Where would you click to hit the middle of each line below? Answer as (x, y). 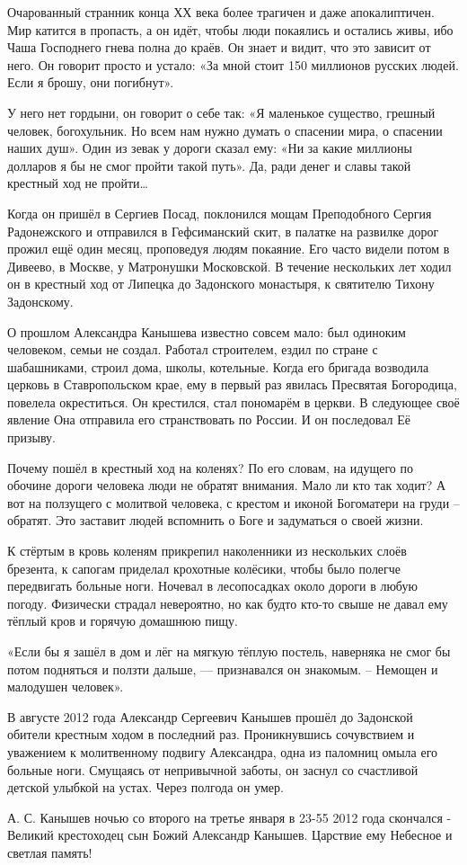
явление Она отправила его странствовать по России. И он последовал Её (209, 419)
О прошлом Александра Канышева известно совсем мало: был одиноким (207, 331)
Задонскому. (40, 301)
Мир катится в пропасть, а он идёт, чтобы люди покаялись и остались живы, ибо (230, 29)
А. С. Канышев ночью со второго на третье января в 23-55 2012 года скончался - (229, 817)
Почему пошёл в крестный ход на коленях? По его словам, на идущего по (211, 467)
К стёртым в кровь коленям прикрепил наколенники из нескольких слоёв (207, 551)
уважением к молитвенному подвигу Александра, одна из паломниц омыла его (223, 751)
